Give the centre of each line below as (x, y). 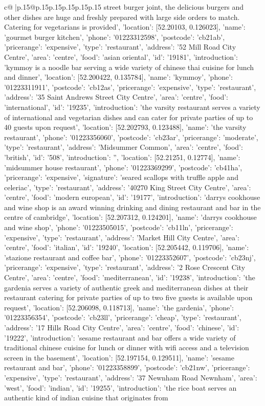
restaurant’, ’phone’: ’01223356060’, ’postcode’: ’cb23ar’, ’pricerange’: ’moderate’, (131, 137)
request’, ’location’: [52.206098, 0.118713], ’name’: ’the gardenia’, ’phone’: (119, 307)
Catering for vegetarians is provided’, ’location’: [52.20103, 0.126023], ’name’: (125, 27)
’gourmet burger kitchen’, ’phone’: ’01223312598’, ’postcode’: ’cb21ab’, (115, 37)
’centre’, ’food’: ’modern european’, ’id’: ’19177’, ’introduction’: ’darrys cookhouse (132, 197)
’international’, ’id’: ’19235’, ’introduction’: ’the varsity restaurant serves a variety (132, 107)
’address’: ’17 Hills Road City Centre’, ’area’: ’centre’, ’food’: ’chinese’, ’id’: (122, 327)
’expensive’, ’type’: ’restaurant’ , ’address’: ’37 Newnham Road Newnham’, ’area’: (131, 377)
